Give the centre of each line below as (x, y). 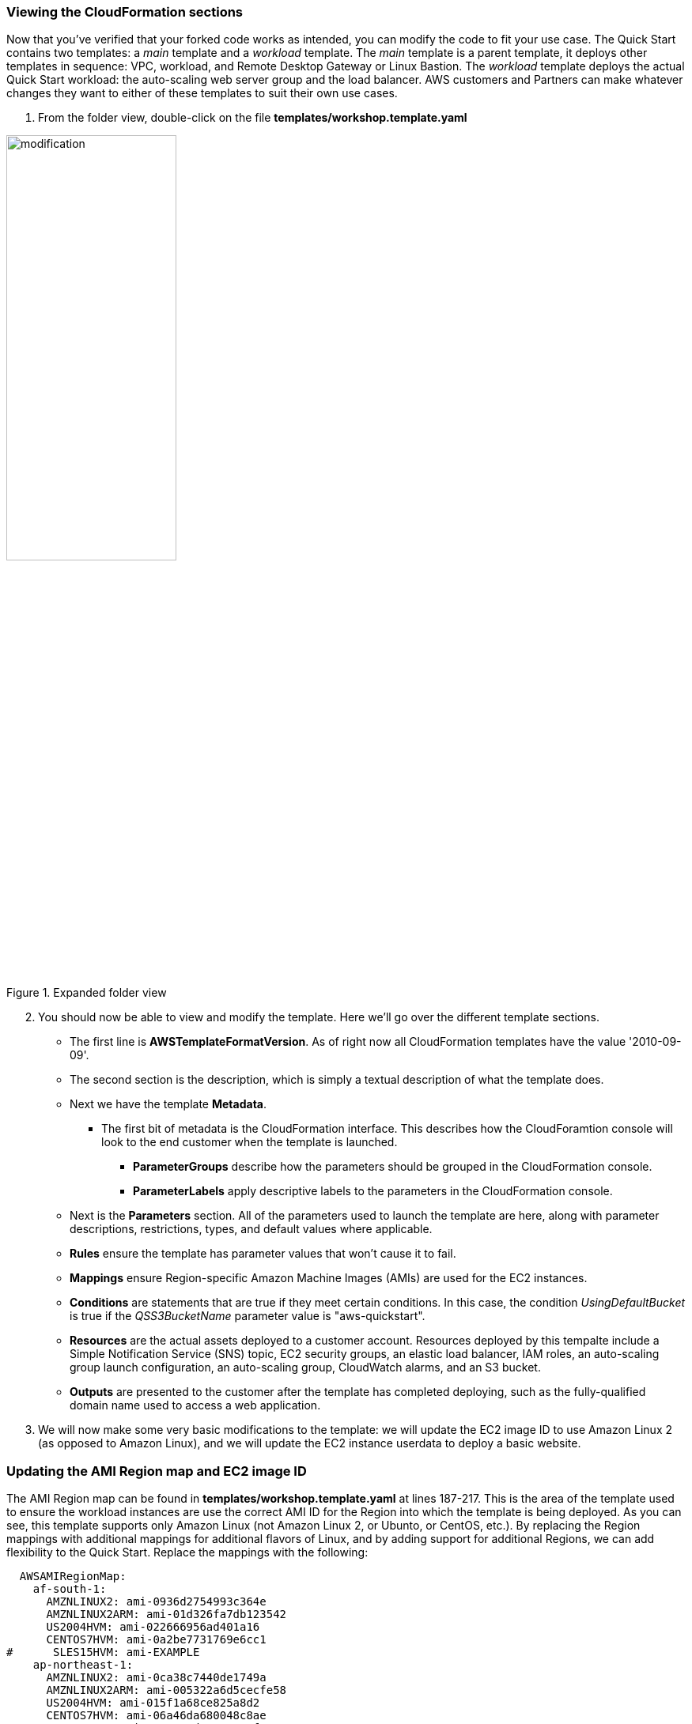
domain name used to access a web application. (195, 1405)
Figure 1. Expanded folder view (87, 993)
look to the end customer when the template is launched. (250, 1142)
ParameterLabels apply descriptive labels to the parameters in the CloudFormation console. (373, 1191)
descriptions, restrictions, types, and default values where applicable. (251, 1229)
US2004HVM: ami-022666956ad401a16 (153, 1627)
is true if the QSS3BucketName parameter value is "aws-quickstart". (248, 1316)
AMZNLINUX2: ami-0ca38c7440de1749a (156, 1678)
